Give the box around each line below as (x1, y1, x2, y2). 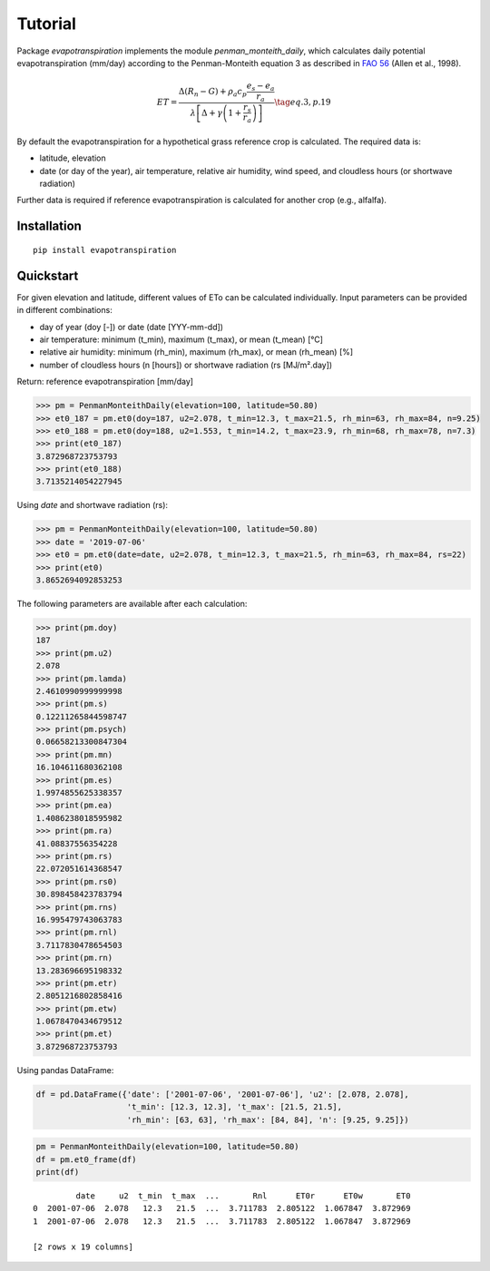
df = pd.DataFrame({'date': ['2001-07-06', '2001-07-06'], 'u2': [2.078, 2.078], (35, 1089, 410, 1100)
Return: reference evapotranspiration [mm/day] (16, 376, 194, 387)
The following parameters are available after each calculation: (16, 598, 248, 609)
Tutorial (16, 14, 77, 34)
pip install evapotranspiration (33, 245, 177, 255)
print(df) (35, 1167, 80, 1177)
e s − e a (246, 81, 276, 93)
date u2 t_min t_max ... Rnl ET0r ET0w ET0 (75, 1190, 411, 1201)
